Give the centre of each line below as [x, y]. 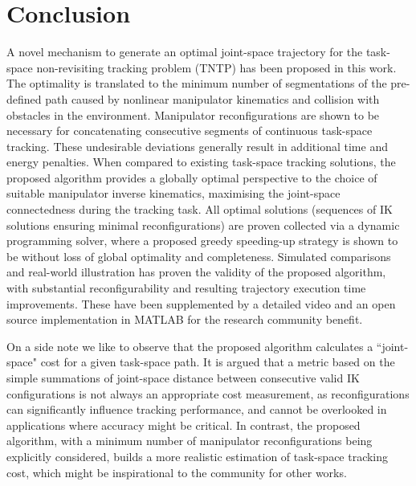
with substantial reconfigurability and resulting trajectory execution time [186, 288]
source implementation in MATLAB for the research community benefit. [185, 319]
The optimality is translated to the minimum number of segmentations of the [197, 83]
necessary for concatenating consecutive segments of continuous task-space [190, 131]
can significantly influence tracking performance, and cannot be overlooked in [197, 409]
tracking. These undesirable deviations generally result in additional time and [197, 146]
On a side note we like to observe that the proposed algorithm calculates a [190, 346]
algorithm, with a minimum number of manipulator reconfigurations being [190, 441]
